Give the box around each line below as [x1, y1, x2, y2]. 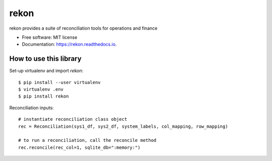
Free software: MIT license [22, 34, 78, 40]
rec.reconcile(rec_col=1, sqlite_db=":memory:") [18, 144, 141, 150]
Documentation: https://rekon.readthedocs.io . [22, 41, 117, 47]
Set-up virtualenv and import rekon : [9, 68, 84, 74]
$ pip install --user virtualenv [18, 79, 101, 85]
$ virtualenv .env [18, 87, 64, 93]
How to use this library [9, 54, 82, 63]
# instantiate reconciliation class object [18, 116, 127, 122]
